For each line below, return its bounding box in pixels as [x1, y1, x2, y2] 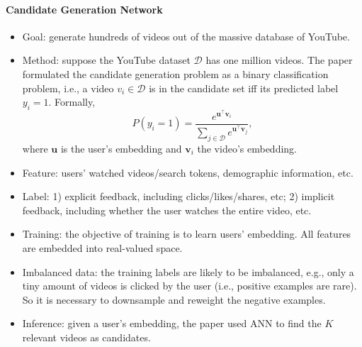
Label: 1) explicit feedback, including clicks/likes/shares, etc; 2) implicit [22, 189, 335, 204]
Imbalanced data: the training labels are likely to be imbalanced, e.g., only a [22, 264, 354, 279]
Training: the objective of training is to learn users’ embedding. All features [22, 226, 351, 241]
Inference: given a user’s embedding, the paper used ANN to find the [22, 316, 322, 331]
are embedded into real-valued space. [22, 240, 183, 255]
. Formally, [48, 94, 96, 109]
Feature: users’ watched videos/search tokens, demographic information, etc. [22, 165, 353, 180]
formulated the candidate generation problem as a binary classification [22, 66, 329, 81]
